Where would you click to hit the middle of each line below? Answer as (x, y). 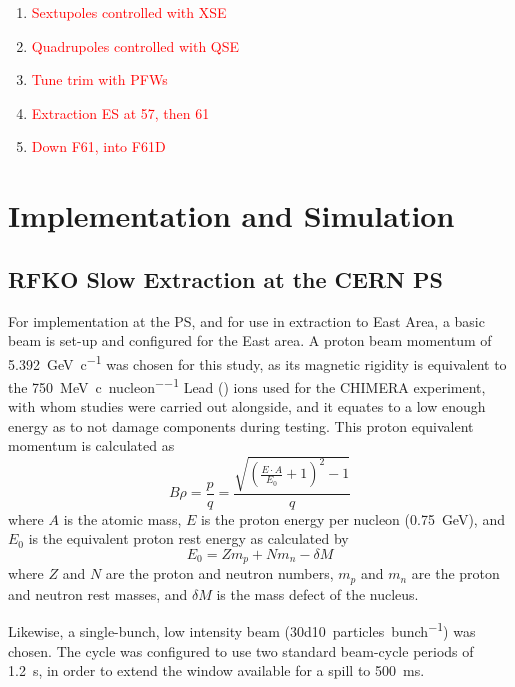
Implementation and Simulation (231, 215)
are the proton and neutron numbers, (219, 573)
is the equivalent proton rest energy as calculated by (188, 538)
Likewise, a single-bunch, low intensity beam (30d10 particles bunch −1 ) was (242, 629)
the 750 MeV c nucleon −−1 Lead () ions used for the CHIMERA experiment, (247, 385)
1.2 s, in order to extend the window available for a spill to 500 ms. (216, 670)
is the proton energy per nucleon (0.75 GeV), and (352, 518)
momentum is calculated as (91, 445)
